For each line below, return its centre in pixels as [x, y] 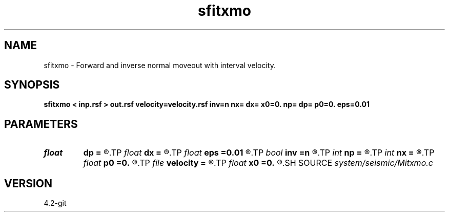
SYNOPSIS [32, 85]
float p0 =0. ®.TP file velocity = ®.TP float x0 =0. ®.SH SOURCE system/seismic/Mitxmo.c [258, 163]
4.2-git [55, 203]
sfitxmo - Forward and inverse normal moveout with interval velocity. [160, 65]
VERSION [28, 183]
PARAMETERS [41, 124]
